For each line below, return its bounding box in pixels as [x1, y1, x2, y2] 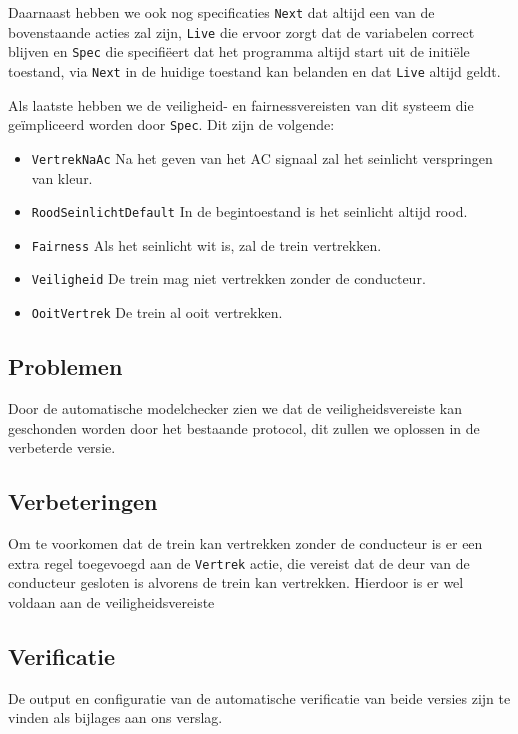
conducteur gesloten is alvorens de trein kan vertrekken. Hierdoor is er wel [8, 572, 464, 593]
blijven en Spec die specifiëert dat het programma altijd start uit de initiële [8, 41, 470, 62]
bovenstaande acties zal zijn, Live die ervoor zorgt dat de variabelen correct [8, 21, 475, 42]
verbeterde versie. [8, 437, 116, 458]
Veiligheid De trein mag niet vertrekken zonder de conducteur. [31, 268, 426, 289]
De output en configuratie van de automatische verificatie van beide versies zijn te [8, 687, 511, 708]
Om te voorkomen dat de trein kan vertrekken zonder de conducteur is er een [8, 532, 483, 553]
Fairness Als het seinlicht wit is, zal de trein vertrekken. [31, 234, 382, 255]
